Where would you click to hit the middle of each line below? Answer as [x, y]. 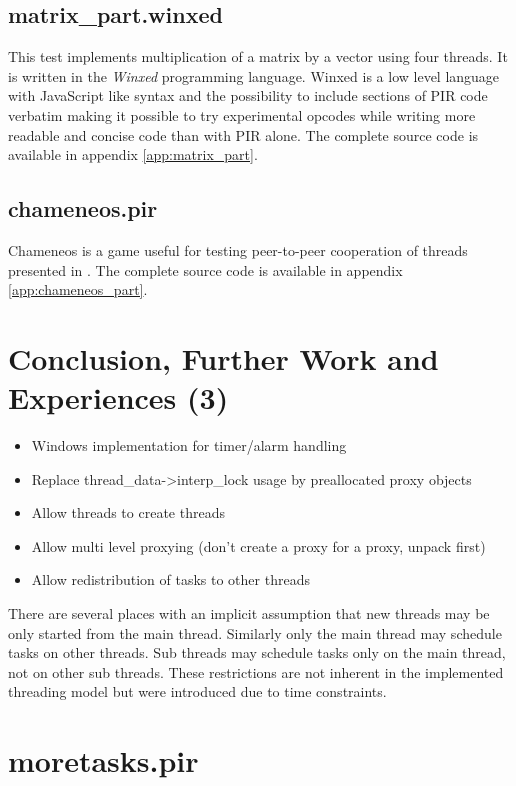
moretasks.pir [103, 760]
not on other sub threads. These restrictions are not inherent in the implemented [256, 671]
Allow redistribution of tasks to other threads [170, 579]
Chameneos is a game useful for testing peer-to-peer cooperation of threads [238, 249]
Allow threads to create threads [128, 512]
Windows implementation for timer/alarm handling [189, 445]
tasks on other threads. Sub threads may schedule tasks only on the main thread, [257, 652]
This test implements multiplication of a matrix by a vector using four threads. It [258, 56]
